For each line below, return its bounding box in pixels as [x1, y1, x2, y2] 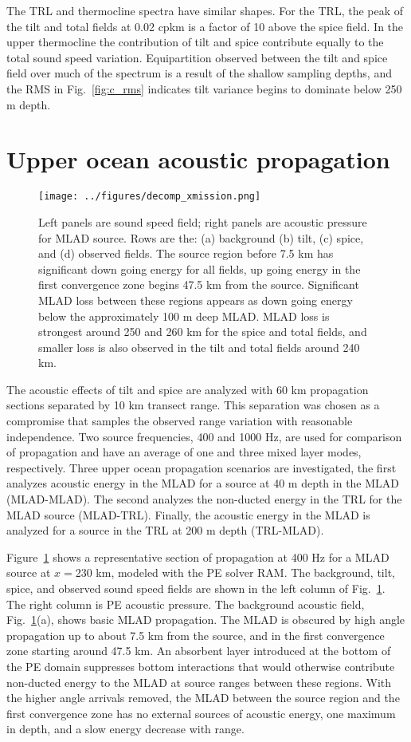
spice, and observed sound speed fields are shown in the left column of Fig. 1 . [6, 580, 386, 596]
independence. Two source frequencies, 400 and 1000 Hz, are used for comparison [6, 428, 402, 444]
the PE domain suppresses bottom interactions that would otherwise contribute [6, 657, 395, 674]
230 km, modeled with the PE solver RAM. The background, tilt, [75, 564, 395, 581]
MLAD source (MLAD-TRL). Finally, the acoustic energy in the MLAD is [6, 506, 370, 523]
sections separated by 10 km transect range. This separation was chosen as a [6, 397, 380, 413]
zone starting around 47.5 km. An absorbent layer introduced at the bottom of [6, 642, 391, 659]
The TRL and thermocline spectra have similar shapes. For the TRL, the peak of [6, 2, 404, 18]
